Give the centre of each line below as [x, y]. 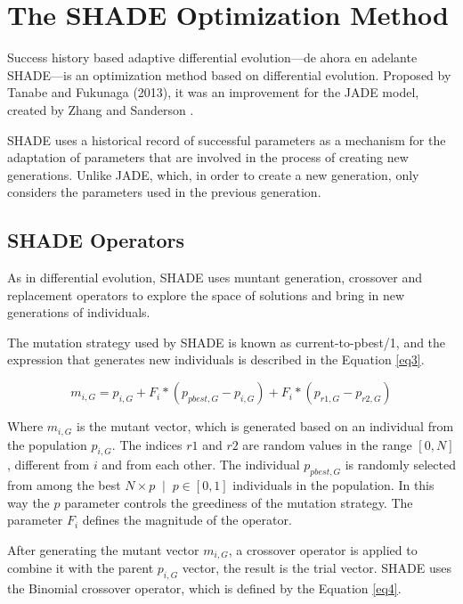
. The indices [147, 444]
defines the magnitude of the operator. [187, 520]
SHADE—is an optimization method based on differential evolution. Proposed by [229, 74]
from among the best [64, 485]
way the [28, 502]
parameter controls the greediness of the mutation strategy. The [239, 502]
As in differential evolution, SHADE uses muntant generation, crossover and [215, 278]
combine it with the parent [81, 568]
